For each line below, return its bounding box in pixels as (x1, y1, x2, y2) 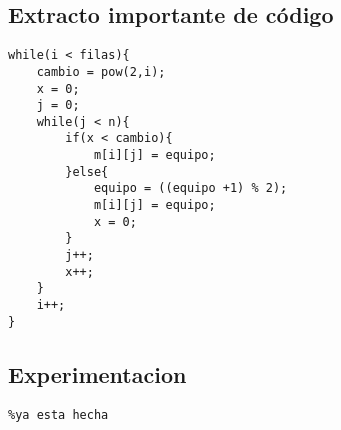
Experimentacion (8, 358, 187, 389)
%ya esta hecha (8, 407, 109, 422)
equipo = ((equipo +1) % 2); (93, 181, 288, 196)
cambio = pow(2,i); (36, 64, 166, 79)
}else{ (65, 164, 109, 179)
